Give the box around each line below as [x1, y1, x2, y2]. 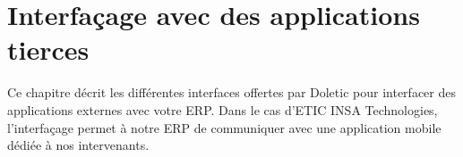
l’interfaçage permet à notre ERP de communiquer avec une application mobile [7, 118, 442, 136]
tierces [7, 31, 90, 68]
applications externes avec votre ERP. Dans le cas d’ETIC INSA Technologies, [7, 100, 438, 119]
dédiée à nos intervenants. [7, 136, 150, 154]
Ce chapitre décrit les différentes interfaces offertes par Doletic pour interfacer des [7, 83, 456, 102]
